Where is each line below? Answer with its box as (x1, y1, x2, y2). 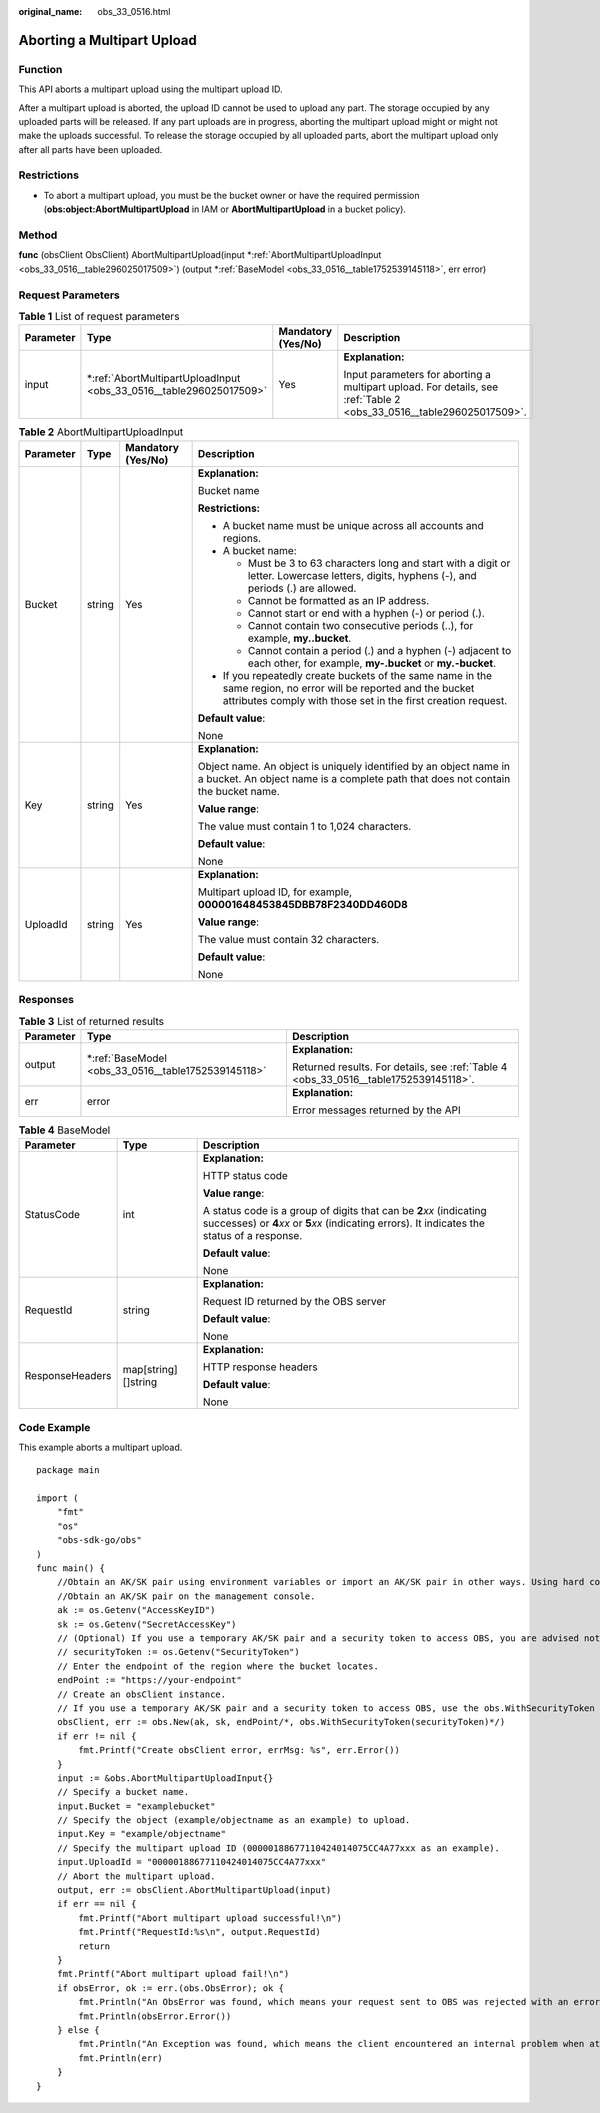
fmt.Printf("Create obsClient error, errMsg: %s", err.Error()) (78, 1745, 400, 1756)
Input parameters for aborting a (343, 368, 492, 382)
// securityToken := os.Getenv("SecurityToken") (56, 1646, 300, 1658)
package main (36, 1465, 100, 1476)
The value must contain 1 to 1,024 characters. (197, 819, 412, 833)
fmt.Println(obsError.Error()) (78, 2010, 232, 2022)
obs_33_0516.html (97, 6, 171, 17)
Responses (18, 993, 75, 1007)
